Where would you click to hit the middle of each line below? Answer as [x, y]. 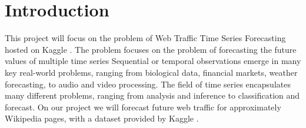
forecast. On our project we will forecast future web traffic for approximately [143, 107]
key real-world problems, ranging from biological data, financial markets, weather [151, 72]
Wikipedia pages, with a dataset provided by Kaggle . [102, 118]
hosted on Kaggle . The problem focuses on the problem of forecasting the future [151, 49]
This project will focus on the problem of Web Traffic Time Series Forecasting [145, 38]
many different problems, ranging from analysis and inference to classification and [152, 95]
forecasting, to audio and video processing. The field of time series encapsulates [148, 84]
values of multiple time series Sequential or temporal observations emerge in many [153, 61]
